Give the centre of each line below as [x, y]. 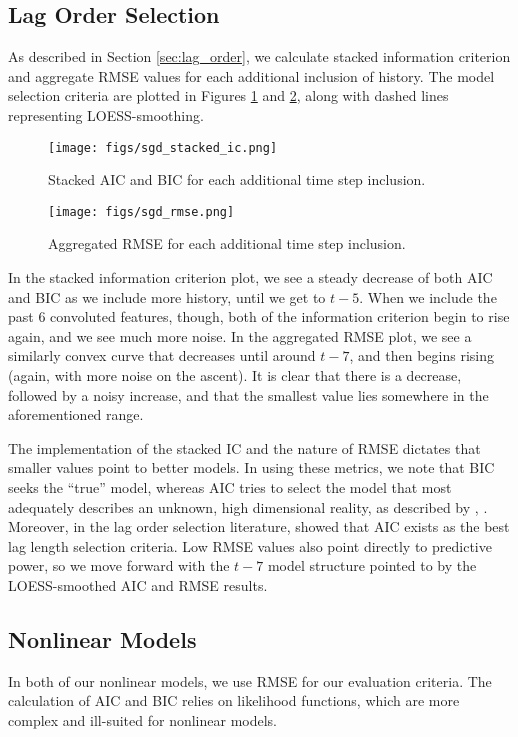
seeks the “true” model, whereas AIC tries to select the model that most [230, 487]
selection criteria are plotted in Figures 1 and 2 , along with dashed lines [228, 95]
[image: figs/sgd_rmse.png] [141, 211]
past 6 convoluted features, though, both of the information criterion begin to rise [259, 316]
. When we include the [428, 296]
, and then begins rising [421, 355]
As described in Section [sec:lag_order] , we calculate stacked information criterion [259, 56]
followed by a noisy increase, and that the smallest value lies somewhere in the [248, 394]
